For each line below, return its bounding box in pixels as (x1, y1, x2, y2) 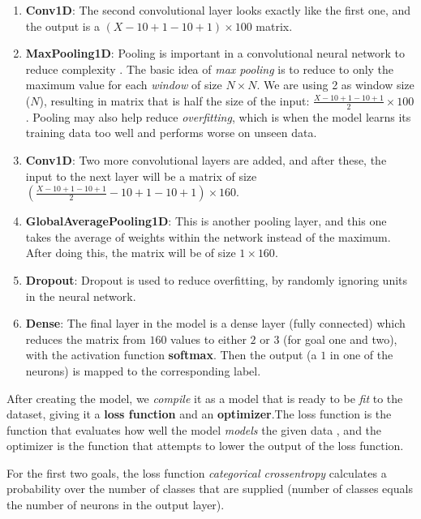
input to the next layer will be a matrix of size (25, 167, 257, 184)
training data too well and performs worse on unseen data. (25, 124, 317, 141)
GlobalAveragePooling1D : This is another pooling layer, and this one (25, 212, 387, 229)
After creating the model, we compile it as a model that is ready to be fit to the (6, 389, 403, 406)
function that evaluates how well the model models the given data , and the (6, 421, 382, 438)
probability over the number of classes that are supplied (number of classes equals (6, 480, 413, 497)
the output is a (25, 17, 100, 34)
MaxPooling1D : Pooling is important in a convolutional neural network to (25, 45, 405, 62)
